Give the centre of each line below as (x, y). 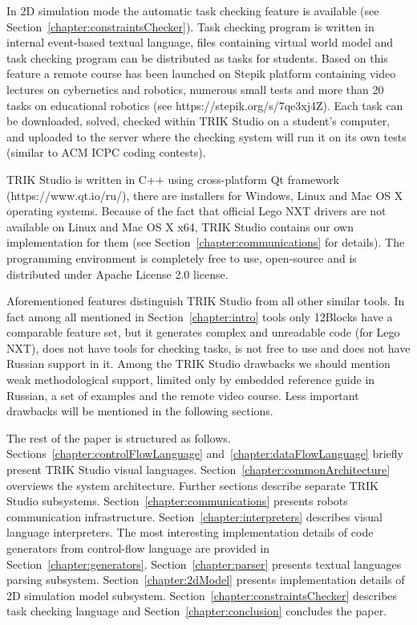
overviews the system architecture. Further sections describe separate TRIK (192, 485)
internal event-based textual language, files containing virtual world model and (200, 42)
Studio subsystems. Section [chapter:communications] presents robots (177, 501)
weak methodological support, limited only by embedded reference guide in (191, 380)
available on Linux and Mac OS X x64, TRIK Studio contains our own (180, 226)
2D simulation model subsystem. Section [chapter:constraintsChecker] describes (202, 595)
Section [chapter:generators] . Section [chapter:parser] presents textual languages (204, 564)
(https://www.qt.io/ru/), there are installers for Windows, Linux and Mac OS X (205, 195)
